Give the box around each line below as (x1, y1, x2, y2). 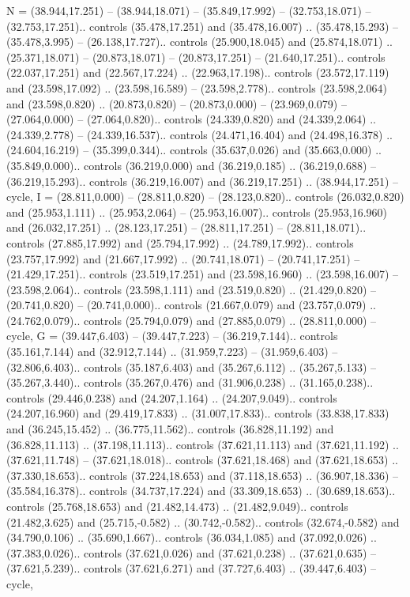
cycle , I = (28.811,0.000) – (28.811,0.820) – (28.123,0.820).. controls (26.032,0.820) (6, 188, 404, 205)
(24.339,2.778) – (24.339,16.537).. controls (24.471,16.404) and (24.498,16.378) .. (6, 126, 393, 142)
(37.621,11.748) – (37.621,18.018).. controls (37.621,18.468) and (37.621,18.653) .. (6, 452, 398, 468)
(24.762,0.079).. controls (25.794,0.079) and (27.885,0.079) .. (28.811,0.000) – (6, 312, 376, 328)
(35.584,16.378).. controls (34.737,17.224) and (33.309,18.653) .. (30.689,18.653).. (6, 482, 396, 499)
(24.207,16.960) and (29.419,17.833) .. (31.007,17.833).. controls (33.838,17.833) (6, 405, 389, 421)
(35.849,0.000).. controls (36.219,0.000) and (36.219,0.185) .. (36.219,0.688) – (6, 157, 376, 173)
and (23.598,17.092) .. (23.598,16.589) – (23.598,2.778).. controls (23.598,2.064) (6, 79, 387, 96)
